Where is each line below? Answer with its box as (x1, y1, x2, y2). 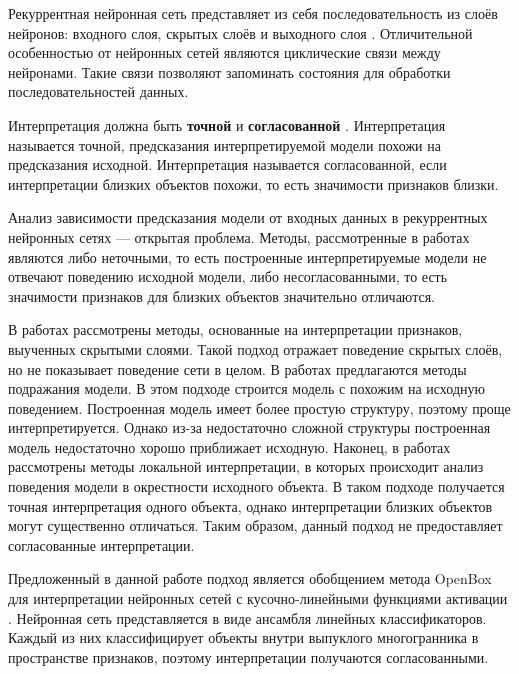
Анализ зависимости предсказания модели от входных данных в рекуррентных (8, 207, 488, 228)
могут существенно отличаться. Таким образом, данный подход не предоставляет (8, 515, 503, 536)
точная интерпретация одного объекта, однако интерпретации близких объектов (8, 495, 493, 516)
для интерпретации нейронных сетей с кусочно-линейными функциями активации (8, 588, 508, 609)
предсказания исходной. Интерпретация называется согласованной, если (8, 154, 447, 175)
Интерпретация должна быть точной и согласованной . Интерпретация (8, 114, 446, 135)
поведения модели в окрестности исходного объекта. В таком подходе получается (8, 476, 505, 497)
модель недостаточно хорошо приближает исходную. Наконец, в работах (8, 436, 451, 457)
